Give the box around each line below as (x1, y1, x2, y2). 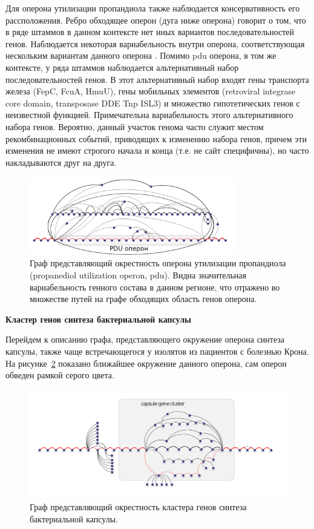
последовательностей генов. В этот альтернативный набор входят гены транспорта (5, 73, 309, 85)
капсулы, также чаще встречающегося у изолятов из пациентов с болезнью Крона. (5, 344, 309, 357)
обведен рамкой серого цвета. (5, 369, 114, 381)
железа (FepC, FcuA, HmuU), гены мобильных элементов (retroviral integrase (5, 85, 296, 97)
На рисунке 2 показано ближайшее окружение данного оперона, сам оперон (5, 356, 287, 369)
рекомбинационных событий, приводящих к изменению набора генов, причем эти (5, 132, 307, 145)
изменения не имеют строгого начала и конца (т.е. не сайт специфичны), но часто (5, 144, 309, 157)
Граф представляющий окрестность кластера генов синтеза (30, 501, 247, 513)
